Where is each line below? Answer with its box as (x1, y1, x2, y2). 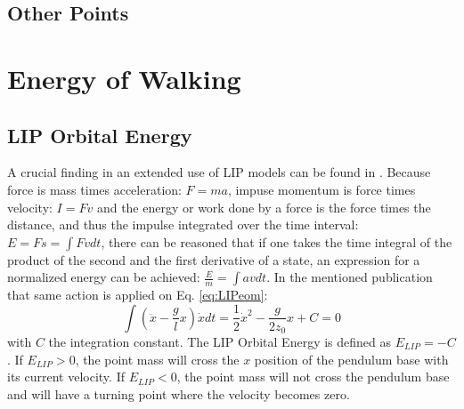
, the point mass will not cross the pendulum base (176, 367, 450, 386)
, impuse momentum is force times (227, 180, 416, 198)
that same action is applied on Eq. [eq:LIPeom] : (7, 285, 268, 304)
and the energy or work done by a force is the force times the (96, 197, 431, 216)
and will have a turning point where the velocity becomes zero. (7, 384, 350, 403)
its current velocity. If (7, 367, 125, 386)
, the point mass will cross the (75, 349, 240, 368)
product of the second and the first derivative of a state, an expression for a (7, 250, 420, 269)
